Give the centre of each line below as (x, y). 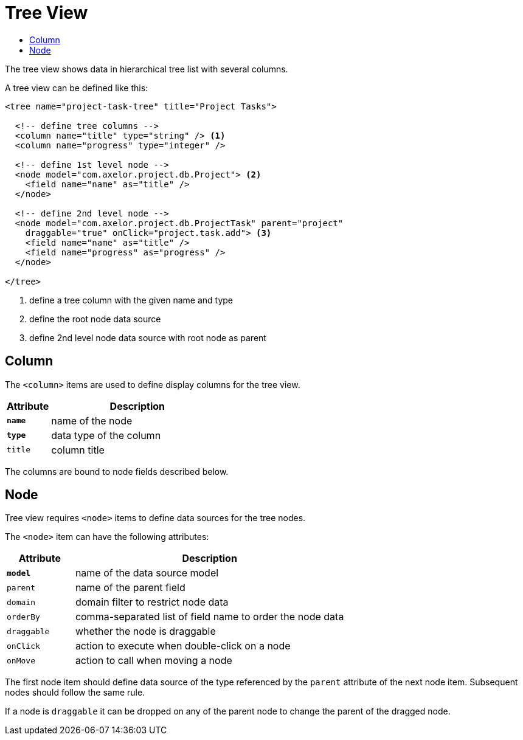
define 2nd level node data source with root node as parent (148, 337)
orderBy (23, 617)
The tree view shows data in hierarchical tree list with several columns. (147, 69)
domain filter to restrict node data (152, 602)
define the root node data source (95, 319)
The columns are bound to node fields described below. (117, 471)
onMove (21, 660)
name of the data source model (147, 573)
